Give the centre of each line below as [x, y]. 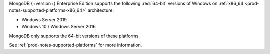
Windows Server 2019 [44, 19]
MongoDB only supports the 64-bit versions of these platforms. [74, 36]
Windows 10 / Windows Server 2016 [59, 27]
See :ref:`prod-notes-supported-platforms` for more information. [76, 45]
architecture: [101, 10]
